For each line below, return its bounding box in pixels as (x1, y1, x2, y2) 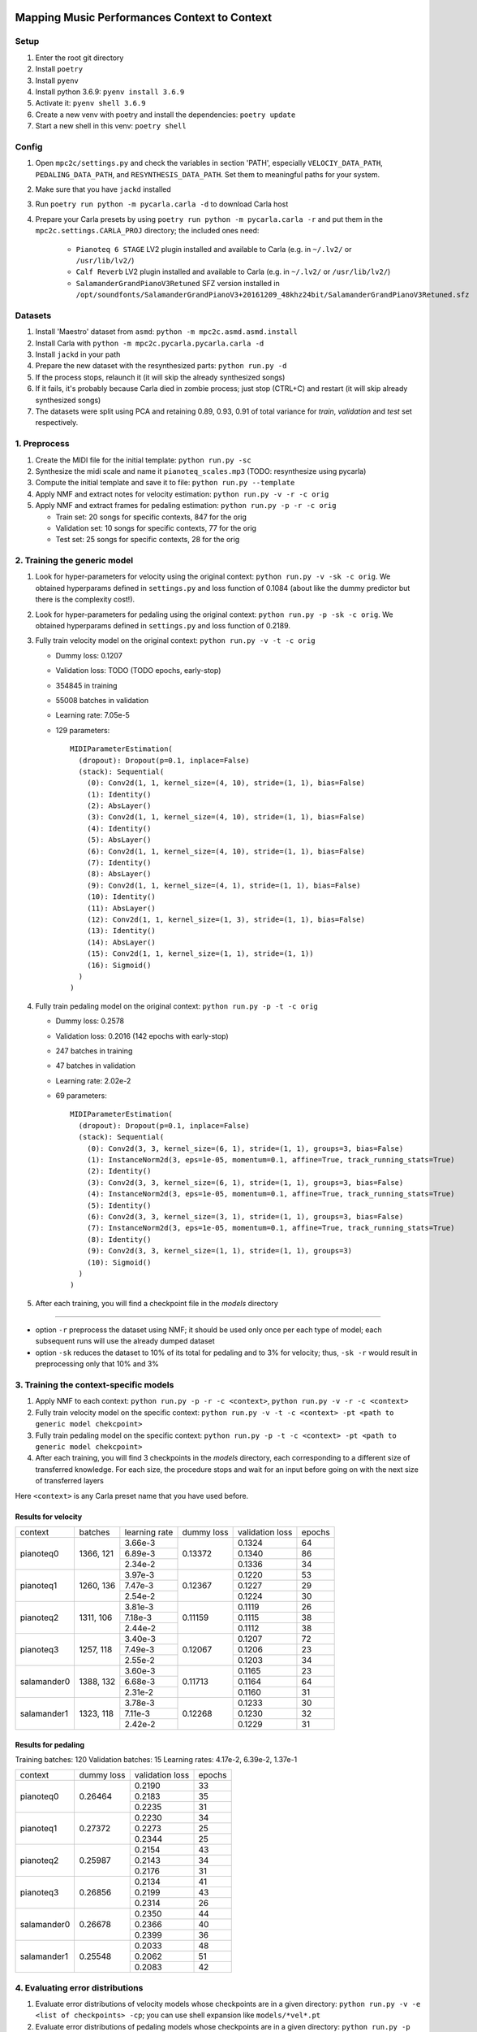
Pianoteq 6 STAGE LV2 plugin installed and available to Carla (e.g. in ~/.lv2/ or (75, 244, 352, 254)
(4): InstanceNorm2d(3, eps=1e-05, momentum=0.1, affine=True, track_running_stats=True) (86, 1189, 455, 1199)
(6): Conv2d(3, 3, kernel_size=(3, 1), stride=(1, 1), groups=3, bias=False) (86, 1212, 404, 1221)
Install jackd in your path (35, 350, 121, 359)
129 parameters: (55, 725, 110, 735)
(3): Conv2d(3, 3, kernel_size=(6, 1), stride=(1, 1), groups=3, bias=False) (86, 1178, 404, 1187)
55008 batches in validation (55, 695, 149, 705)
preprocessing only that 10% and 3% (35, 1359, 160, 1369)
